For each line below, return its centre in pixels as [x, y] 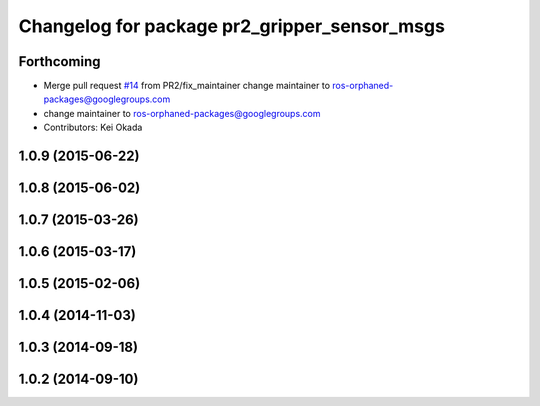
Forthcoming [59, 61]
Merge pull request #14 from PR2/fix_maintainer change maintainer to [186, 86]
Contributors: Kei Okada [93, 127]
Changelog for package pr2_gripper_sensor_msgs [231, 26]
